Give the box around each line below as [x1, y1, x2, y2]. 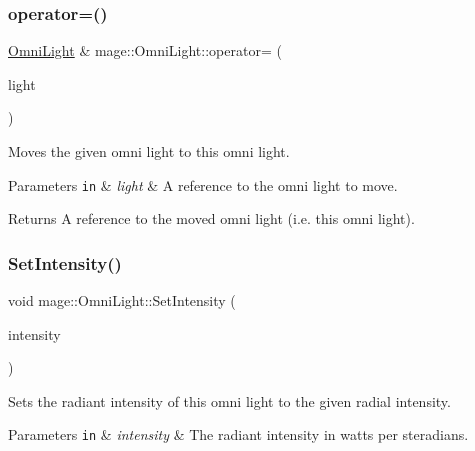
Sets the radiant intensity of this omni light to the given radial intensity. [8, 390, 451, 411]
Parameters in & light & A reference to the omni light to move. [8, 174, 398, 195]
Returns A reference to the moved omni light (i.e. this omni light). [8, 208, 415, 229]
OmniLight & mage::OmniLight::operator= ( [8, 40, 282, 61]
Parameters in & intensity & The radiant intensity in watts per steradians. [8, 424, 469, 445]
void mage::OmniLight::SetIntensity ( [8, 290, 236, 311]
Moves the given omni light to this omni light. [8, 141, 290, 161]
